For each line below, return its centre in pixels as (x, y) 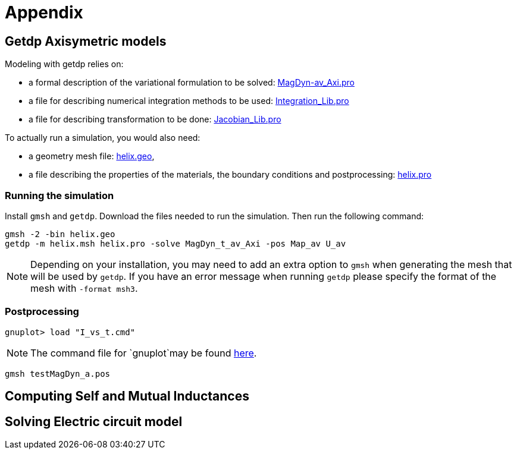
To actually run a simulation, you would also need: (103, 138)
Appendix (44, 12)
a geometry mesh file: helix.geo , (92, 156)
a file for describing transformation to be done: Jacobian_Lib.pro (155, 119)
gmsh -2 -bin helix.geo (60, 234)
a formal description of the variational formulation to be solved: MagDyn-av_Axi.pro (192, 83)
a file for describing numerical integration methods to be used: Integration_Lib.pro (189, 101)
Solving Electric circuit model (94, 421)
